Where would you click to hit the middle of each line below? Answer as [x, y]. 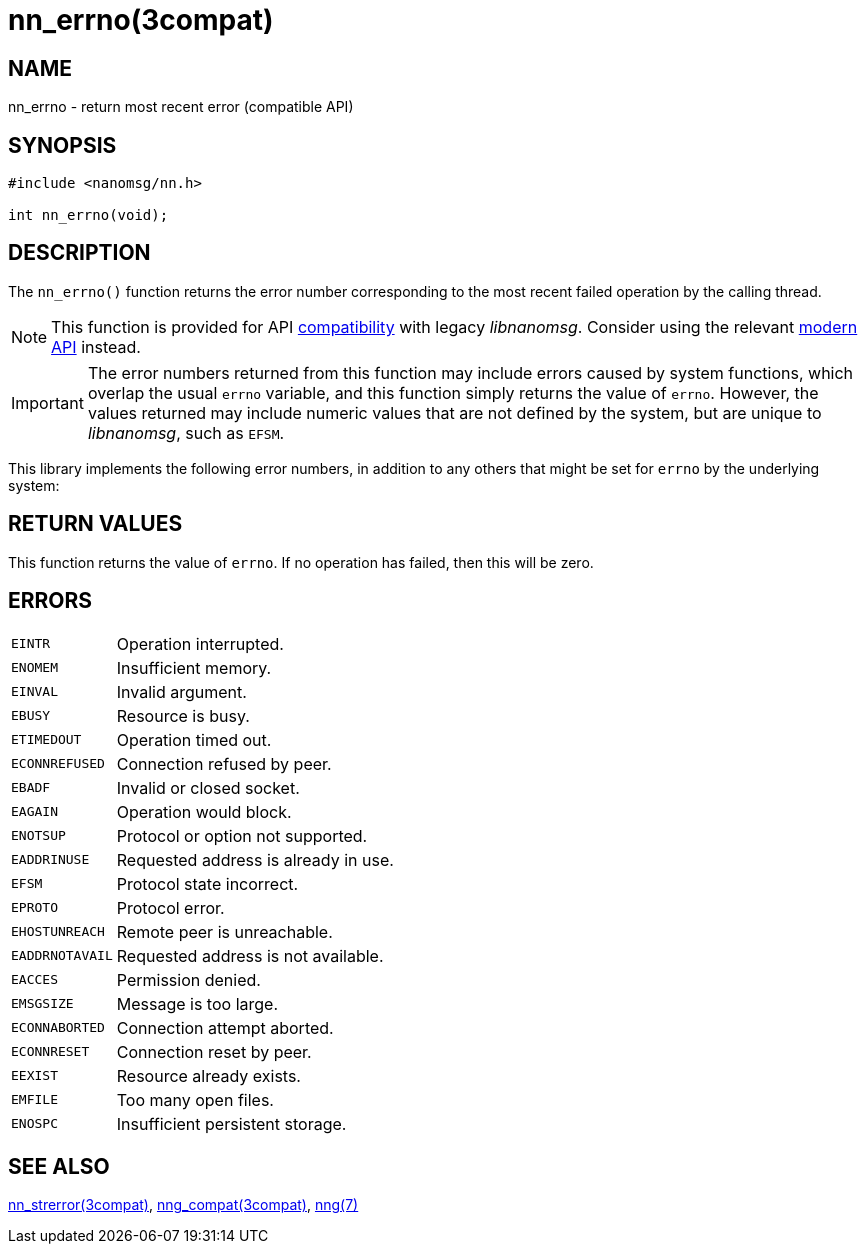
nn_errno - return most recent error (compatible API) [181, 107]
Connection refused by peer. [224, 763]
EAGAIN [34, 812]
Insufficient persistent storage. [231, 1123]
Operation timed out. [194, 739]
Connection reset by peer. [214, 1051]
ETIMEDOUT [46, 740]
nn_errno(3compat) [141, 20]
